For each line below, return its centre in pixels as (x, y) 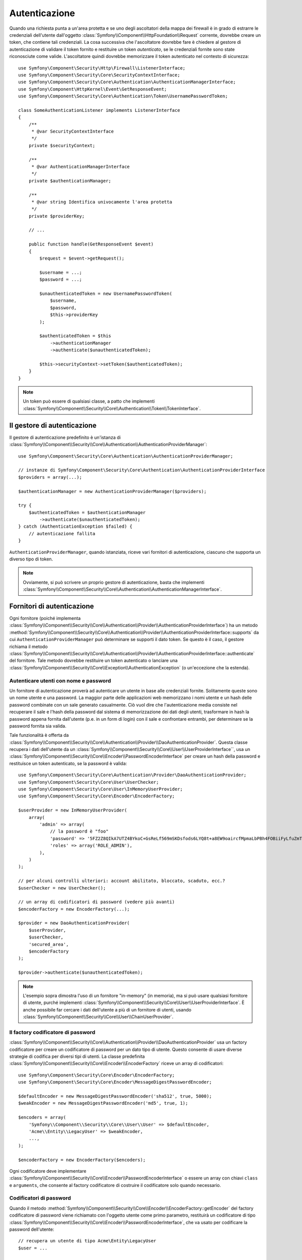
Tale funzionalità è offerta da (39, 735)
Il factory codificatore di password (52, 1032)
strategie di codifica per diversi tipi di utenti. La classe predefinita (77, 1056)
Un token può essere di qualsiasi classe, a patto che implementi (89, 401)
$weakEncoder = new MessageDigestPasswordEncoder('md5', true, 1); (103, 1103)
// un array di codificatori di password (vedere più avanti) (97, 902)
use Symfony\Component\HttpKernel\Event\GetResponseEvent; (93, 89)
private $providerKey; (57, 216)
